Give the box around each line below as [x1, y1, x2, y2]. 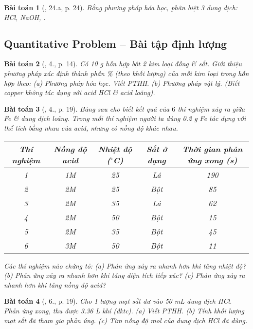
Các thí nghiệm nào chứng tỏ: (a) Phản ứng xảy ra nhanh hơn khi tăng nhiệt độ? [4, 260, 246, 271]
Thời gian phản [182, 143, 243, 155]
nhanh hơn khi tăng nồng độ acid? [4, 279, 106, 290]
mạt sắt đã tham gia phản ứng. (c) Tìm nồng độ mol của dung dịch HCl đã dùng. [4, 315, 248, 325]
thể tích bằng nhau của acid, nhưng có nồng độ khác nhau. [4, 122, 178, 133]
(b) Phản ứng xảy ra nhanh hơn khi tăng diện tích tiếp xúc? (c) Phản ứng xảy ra [4, 270, 245, 280]
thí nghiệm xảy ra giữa [178, 103, 245, 114]
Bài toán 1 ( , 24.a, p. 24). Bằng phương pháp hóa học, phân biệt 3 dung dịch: [4, 2, 238, 12]
